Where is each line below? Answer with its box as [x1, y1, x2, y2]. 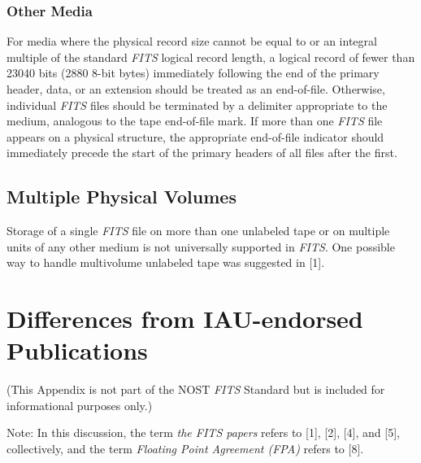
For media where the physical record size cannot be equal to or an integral [7, 33, 377, 50]
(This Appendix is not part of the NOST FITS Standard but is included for [7, 381, 385, 398]
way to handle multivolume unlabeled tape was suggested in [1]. [7, 254, 325, 271]
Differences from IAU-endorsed [7, 302, 363, 335]
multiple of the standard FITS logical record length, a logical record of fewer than [7, 48, 415, 65]
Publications [7, 334, 148, 367]
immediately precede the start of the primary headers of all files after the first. [7, 144, 397, 161]
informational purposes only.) [7, 396, 153, 413]
